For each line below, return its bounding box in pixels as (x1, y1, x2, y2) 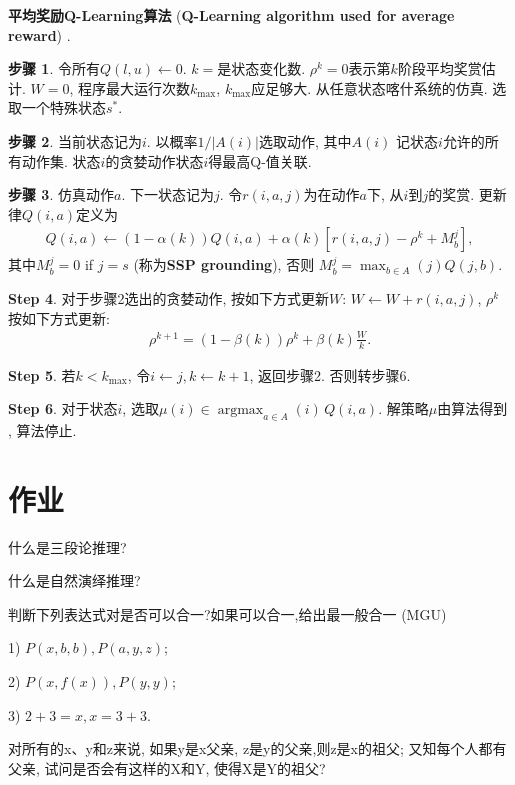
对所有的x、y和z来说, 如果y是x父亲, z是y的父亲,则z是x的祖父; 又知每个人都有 (8, 738, 507, 759)
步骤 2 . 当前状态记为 (8, 130, 142, 151)
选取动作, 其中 (258, 130, 352, 151)
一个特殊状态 (21, 97, 106, 118)
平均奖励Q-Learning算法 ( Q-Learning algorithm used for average (8, 5, 455, 25)
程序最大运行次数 (77, 77, 190, 98)
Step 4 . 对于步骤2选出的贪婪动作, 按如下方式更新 (8, 287, 330, 308)
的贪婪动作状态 (105, 150, 204, 171)
